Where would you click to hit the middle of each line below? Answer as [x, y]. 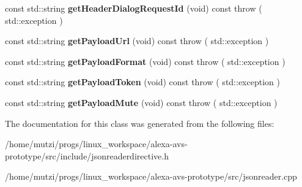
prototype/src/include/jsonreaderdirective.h [87, 155]
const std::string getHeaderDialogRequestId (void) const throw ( [134, 8]
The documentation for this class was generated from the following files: [140, 123]
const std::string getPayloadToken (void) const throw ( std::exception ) [142, 82]
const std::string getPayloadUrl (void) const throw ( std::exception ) [137, 41]
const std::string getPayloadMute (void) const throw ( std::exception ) [141, 102]
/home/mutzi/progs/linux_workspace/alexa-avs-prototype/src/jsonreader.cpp [151, 176]
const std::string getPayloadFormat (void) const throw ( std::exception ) [145, 61]
